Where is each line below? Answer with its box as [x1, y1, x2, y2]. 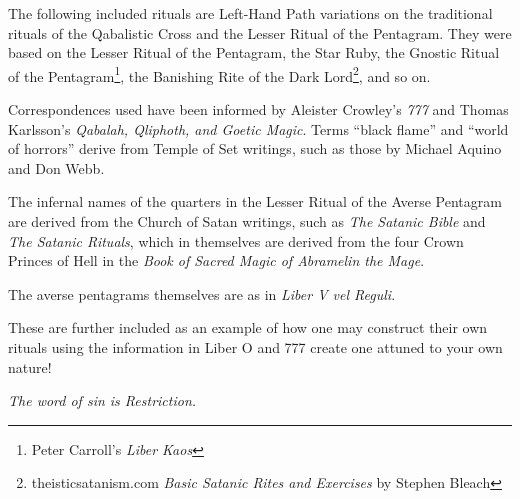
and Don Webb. [8, 157, 105, 178]
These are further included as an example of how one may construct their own [8, 317, 488, 338]
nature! [8, 356, 52, 377]
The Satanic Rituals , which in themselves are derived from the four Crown [8, 230, 464, 251]
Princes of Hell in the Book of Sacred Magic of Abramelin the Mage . [8, 250, 425, 271]
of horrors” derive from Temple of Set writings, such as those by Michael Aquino [8, 138, 502, 159]
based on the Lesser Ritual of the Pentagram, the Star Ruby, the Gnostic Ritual [8, 42, 500, 63]
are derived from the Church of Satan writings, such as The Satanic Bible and [8, 211, 486, 231]
